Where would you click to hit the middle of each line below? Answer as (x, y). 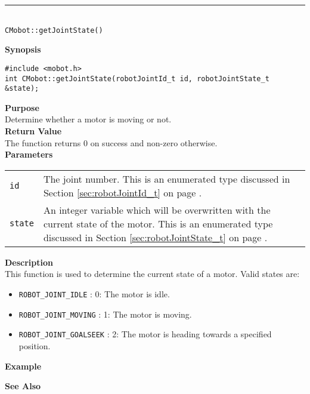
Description (29, 262)
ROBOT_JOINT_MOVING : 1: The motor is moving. (105, 314)
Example (23, 366)
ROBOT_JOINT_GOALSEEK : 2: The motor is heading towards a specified (145, 334)
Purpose (22, 107)
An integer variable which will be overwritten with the (157, 210)
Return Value (33, 131)
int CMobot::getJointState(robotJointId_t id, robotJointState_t (137, 79)
